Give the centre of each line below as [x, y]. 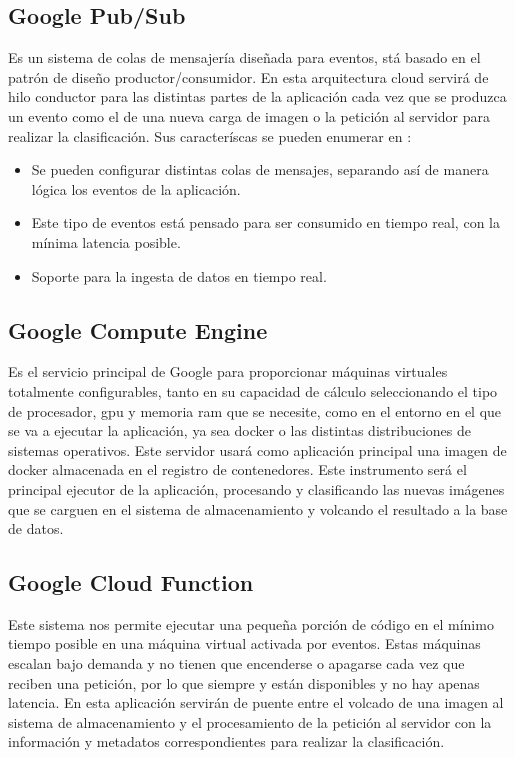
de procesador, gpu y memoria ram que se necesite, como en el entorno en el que [255, 410]
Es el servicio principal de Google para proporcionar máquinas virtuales [228, 371]
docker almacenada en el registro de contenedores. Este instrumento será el [237, 469]
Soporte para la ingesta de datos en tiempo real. [179, 275]
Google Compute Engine [138, 329]
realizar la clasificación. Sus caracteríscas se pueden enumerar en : [210, 135]
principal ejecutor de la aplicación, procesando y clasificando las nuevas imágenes [256, 488]
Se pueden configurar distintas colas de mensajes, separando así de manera [260, 169]
